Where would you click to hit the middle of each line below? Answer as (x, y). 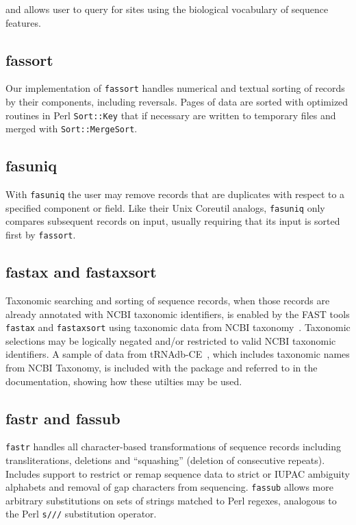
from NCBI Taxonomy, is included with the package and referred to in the (162, 367)
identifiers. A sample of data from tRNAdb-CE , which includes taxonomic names (178, 354)
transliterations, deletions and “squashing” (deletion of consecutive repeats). (165, 460)
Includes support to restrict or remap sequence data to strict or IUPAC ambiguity (178, 473)
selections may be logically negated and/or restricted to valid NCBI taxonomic (171, 340)
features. (23, 22)
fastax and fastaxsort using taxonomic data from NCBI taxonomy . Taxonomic (178, 327)
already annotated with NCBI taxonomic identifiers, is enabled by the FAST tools (178, 314)
